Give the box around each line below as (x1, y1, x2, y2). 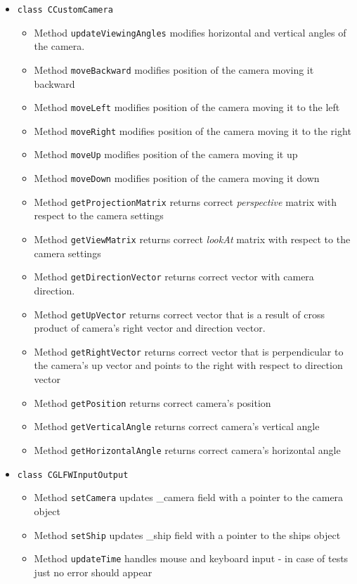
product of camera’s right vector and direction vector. (34, 320, 266, 335)
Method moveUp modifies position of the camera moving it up (34, 147, 298, 162)
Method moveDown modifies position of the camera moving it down (34, 171, 320, 186)
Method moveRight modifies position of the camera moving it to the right (34, 123, 351, 138)
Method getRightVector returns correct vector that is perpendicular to (34, 344, 344, 358)
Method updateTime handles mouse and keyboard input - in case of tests (34, 551, 349, 566)
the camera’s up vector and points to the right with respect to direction (34, 358, 343, 372)
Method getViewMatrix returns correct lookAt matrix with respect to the (34, 232, 351, 247)
